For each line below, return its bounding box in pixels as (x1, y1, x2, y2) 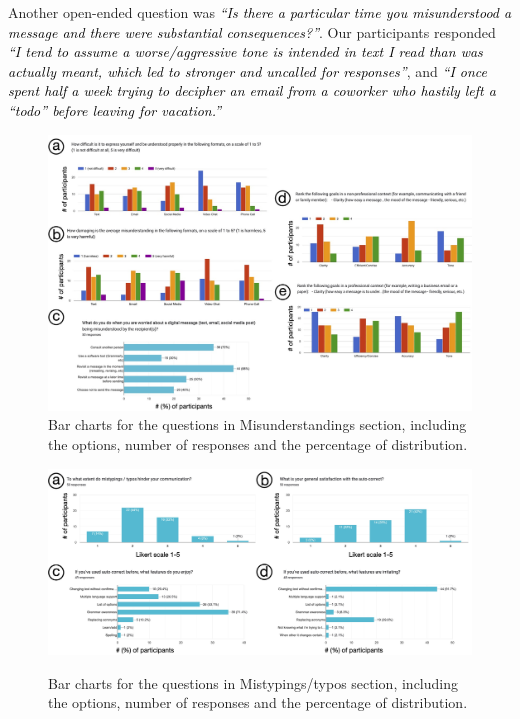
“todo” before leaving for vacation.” (8, 99, 222, 120)
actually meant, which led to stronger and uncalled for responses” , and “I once (8, 60, 487, 81)
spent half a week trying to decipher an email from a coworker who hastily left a (8, 80, 496, 101)
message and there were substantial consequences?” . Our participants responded (8, 21, 496, 42)
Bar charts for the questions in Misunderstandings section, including (48, 414, 467, 435)
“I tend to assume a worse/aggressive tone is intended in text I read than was (8, 41, 483, 62)
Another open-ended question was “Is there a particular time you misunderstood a (8, 2, 512, 22)
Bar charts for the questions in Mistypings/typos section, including (48, 672, 458, 693)
